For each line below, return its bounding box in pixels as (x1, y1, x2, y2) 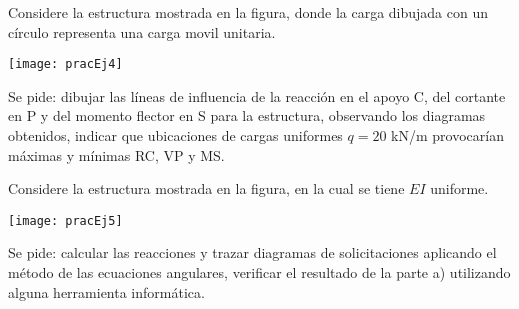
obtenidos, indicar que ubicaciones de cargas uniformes (8, 125, 343, 146)
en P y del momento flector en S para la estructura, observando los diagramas (8, 105, 486, 126)
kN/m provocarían (391, 125, 504, 146)
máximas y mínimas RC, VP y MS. (8, 144, 225, 165)
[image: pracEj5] (8, 213, 123, 228)
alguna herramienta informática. (8, 281, 205, 302)
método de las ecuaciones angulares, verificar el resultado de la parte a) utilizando (8, 262, 511, 283)
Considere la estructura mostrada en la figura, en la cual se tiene (8, 178, 405, 199)
